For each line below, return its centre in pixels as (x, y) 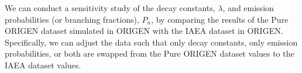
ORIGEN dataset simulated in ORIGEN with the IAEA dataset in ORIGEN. (144, 31)
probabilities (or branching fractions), (72, 19)
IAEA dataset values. (43, 65)
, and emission (248, 8)
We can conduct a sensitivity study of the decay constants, (110, 8)
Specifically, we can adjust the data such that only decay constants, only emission (151, 42)
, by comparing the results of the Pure (220, 19)
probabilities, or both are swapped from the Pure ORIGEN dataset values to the (150, 53)
